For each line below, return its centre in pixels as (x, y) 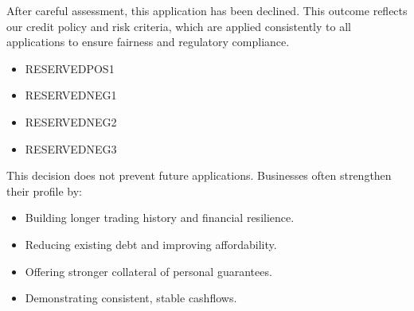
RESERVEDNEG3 (71, 148)
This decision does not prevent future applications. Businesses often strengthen (199, 175)
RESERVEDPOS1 (70, 68)
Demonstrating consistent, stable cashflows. (131, 298)
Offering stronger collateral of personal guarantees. (148, 271)
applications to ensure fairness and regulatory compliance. (148, 42)
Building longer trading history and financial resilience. (160, 218)
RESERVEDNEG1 (71, 95)
